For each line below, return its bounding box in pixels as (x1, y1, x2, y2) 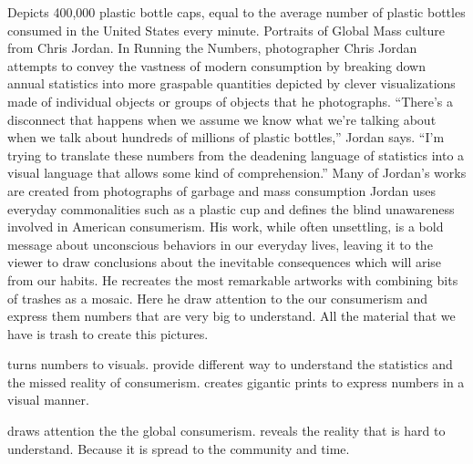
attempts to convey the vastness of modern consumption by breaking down (7, 56, 426, 75)
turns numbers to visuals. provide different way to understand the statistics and (7, 355, 453, 374)
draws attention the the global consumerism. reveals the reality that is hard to (7, 421, 446, 440)
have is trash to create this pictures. (7, 324, 209, 343)
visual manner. (7, 390, 89, 409)
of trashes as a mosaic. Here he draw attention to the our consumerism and (7, 288, 428, 307)
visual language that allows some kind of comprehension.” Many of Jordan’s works (7, 163, 467, 182)
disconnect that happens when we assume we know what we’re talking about (7, 109, 437, 129)
